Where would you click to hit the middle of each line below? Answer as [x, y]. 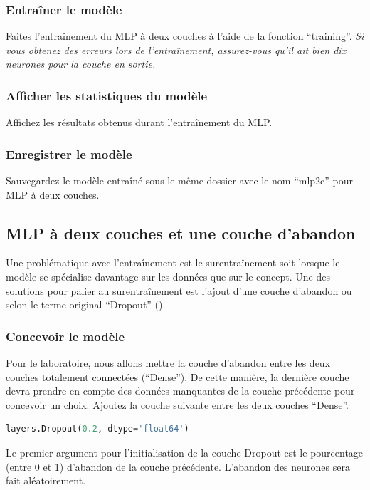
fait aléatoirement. [46, 480]
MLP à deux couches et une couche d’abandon [181, 233]
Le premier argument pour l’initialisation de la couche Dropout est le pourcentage [185, 452]
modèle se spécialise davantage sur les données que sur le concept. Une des [168, 277]
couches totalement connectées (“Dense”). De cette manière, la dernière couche [178, 376]
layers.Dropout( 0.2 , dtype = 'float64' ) [97, 429]
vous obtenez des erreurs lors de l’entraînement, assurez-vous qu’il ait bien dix [176, 49]
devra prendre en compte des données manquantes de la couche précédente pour [180, 391]
